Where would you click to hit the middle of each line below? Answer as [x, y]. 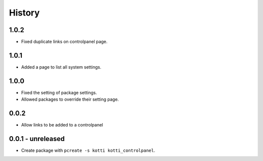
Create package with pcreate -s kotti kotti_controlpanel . [88, 150]
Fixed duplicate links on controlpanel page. [64, 42]
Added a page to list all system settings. [61, 67]
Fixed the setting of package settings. [59, 92]
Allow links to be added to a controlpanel [62, 125]
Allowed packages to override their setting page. [70, 99]
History [24, 13]
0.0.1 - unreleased [37, 139]
